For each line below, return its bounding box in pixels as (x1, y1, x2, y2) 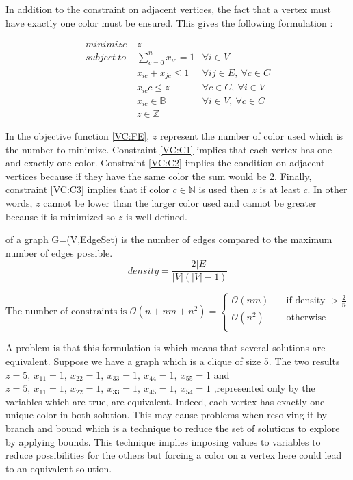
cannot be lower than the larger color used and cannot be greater (43, 196, 317, 210)
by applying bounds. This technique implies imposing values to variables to (5, 434, 321, 449)
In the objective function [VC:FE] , (5, 129, 150, 143)
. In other (307, 182, 348, 197)
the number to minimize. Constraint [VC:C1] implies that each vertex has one (5, 142, 332, 156)
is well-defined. (125, 209, 187, 223)
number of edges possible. (5, 245, 113, 260)
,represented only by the (213, 381, 315, 395)
